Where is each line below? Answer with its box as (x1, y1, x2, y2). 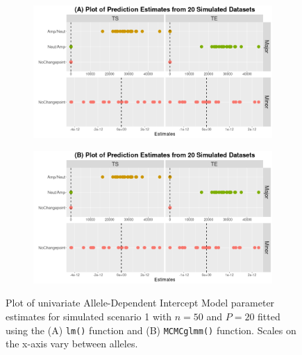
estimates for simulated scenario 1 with (6, 309, 172, 323)
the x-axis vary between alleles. (6, 336, 138, 351)
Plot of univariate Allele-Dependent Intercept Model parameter (6, 295, 275, 310)
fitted (258, 309, 280, 323)
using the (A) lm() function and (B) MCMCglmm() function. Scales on (6, 322, 296, 337)
